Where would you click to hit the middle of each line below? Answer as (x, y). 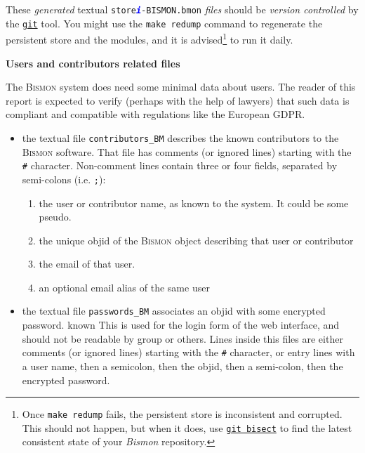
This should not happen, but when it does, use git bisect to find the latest (187, 427)
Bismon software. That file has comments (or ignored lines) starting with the (187, 151)
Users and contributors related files (93, 63)
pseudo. (55, 217)
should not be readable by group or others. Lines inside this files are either (182, 338)
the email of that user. (87, 264)
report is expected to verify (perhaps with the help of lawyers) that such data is (178, 100)
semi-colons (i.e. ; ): (64, 179)
